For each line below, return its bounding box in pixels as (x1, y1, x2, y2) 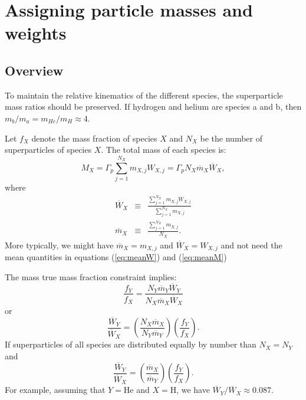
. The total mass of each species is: (101, 143, 226, 156)
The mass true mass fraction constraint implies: (5, 270, 177, 283)
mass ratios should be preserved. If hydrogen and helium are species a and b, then (5, 100, 302, 113)
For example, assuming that (5, 383, 106, 396)
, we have (176, 383, 210, 396)
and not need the (221, 238, 282, 251)
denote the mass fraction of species (31, 132, 157, 144)
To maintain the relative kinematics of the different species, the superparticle (5, 88, 283, 101)
